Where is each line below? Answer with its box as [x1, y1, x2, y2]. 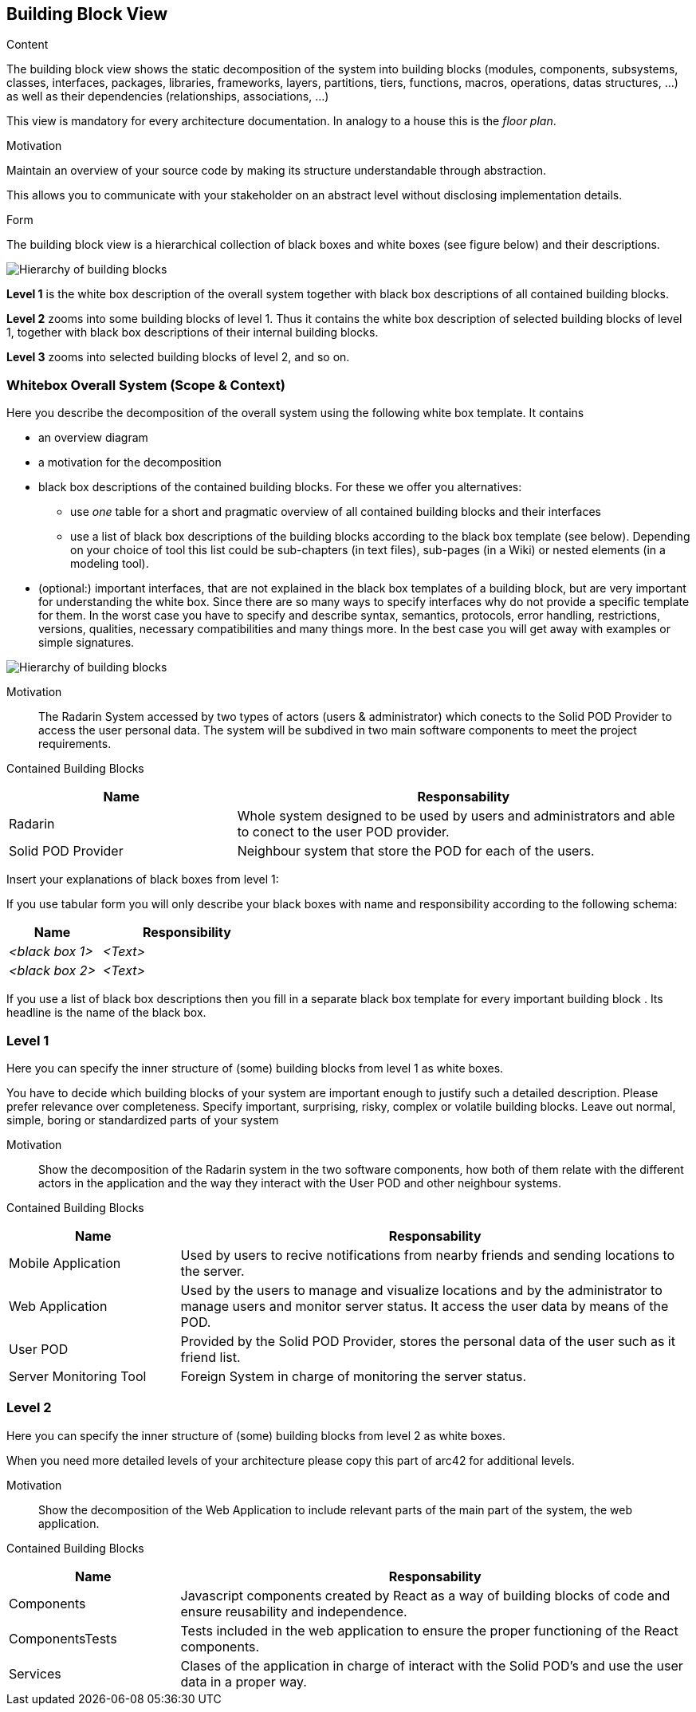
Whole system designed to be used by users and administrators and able [237, 808, 675, 825]
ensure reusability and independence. [180, 1603, 407, 1620]
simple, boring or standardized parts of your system [6, 1112, 279, 1127]
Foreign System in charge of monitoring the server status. [180, 1368, 527, 1384]
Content [6, 37, 49, 52]
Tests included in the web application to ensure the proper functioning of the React [180, 1622, 678, 1639]
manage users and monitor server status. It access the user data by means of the [180, 1297, 669, 1314]
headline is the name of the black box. [6, 1006, 206, 1020]
